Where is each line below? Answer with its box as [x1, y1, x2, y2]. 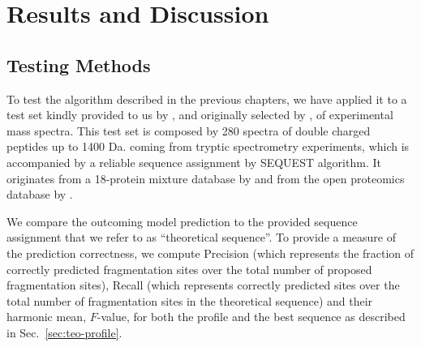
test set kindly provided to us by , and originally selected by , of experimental [6, 106, 393, 123]
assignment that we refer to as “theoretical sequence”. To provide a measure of [6, 229, 397, 246]
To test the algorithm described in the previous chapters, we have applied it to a [6, 90, 407, 107]
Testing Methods [6, 52, 151, 77]
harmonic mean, [6, 308, 87, 325]
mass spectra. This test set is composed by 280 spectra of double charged [6, 122, 371, 139]
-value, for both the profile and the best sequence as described [97, 308, 406, 325]
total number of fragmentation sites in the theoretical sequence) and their [6, 292, 373, 309]
